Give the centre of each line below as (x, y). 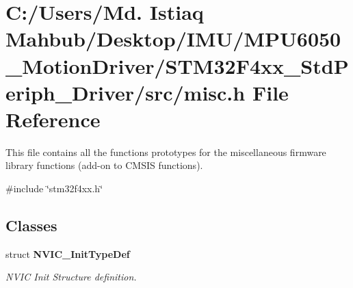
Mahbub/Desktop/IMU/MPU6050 (173, 39)
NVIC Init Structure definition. (71, 277)
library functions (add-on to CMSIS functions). (104, 165)
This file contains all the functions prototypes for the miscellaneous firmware (166, 152)
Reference (53, 119)
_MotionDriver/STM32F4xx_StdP (177, 65)
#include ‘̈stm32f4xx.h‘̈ (54, 188)
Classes (31, 225)
